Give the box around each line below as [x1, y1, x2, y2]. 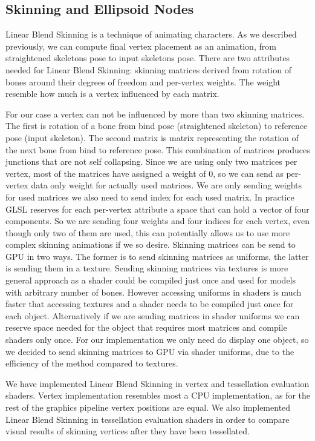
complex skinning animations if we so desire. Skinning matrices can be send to [5, 238, 296, 251]
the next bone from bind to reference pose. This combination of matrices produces [5, 143, 310, 156]
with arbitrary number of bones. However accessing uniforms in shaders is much [5, 285, 302, 298]
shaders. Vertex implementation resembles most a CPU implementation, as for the [5, 389, 310, 402]
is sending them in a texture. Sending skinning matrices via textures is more [5, 262, 288, 274]
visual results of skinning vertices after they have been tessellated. [5, 425, 250, 437]
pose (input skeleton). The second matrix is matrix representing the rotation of [5, 131, 299, 144]
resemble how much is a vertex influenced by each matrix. [5, 87, 219, 100]
